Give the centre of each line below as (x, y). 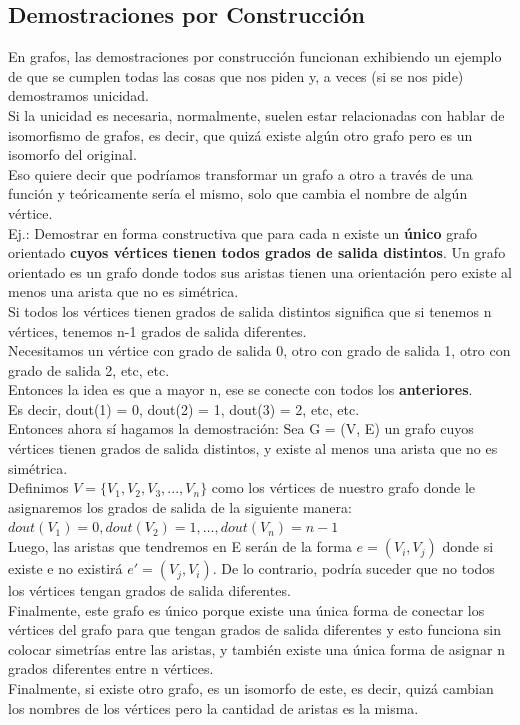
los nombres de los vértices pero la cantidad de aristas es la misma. (213, 707)
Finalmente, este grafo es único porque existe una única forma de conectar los (246, 609)
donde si (468, 546)
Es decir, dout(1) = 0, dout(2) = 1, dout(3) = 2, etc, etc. (184, 408)
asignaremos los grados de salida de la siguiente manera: (180, 506)
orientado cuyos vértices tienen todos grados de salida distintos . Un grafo (257, 252)
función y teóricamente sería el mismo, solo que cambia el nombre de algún (238, 193)
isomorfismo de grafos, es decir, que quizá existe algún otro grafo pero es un (240, 134)
